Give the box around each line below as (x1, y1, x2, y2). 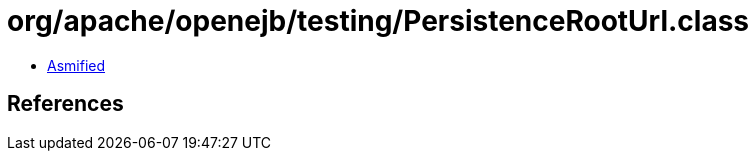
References (7, 91, 124, 117)
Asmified (47, 56, 106, 74)
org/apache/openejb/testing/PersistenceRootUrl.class (7, 4, 750, 38)
